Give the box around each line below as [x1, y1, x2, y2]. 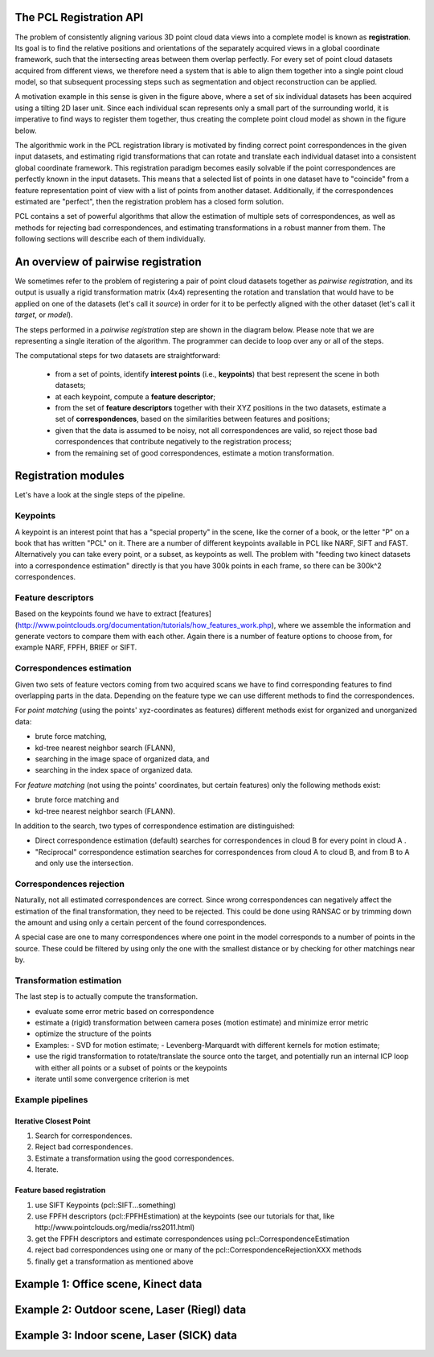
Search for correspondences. [35, 1131, 133, 1140]
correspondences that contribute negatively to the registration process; [55, 437, 293, 447]
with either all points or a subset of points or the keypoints [35, 1062, 228, 1072]
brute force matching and [35, 795, 120, 805]
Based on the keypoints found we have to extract [14, 608, 178, 619]
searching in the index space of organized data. [35, 765, 193, 775]
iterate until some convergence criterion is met [35, 1074, 190, 1084]
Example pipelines [14, 1094, 88, 1105]
